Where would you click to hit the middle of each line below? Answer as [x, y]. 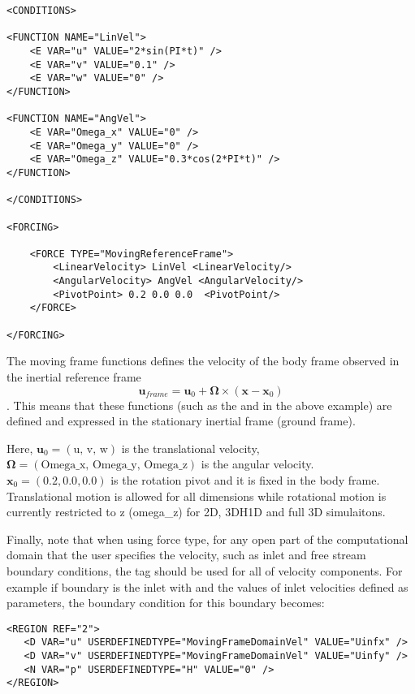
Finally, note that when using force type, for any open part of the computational [207, 539]
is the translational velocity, [190, 448]
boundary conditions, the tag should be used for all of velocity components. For [205, 570]
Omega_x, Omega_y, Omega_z [114, 466]
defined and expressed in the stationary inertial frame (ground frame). [181, 421]
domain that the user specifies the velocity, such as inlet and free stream [186, 555]
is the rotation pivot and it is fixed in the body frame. [245, 479]
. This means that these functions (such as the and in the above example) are [199, 405]
